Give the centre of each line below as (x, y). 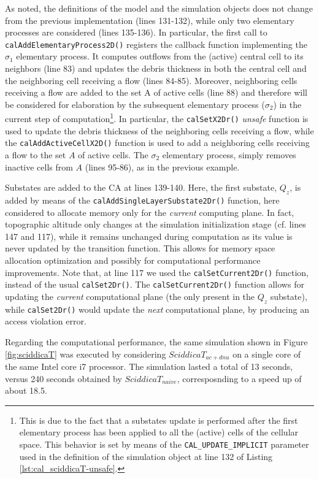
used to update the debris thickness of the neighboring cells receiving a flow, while (159, 130)
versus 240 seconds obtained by (63, 378)
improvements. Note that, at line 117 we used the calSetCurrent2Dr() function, (157, 272)
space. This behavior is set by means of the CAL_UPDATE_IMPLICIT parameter (164, 444)
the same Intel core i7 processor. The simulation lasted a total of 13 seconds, (149, 366)
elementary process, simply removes (229, 154)
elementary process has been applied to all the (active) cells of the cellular (159, 432)
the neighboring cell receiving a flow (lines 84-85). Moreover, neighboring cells (151, 80)
